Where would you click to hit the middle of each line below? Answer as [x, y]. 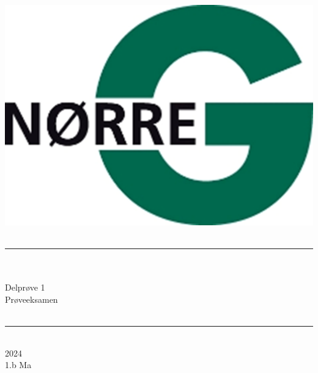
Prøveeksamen [31, 299]
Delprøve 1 [25, 287]
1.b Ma [18, 365]
